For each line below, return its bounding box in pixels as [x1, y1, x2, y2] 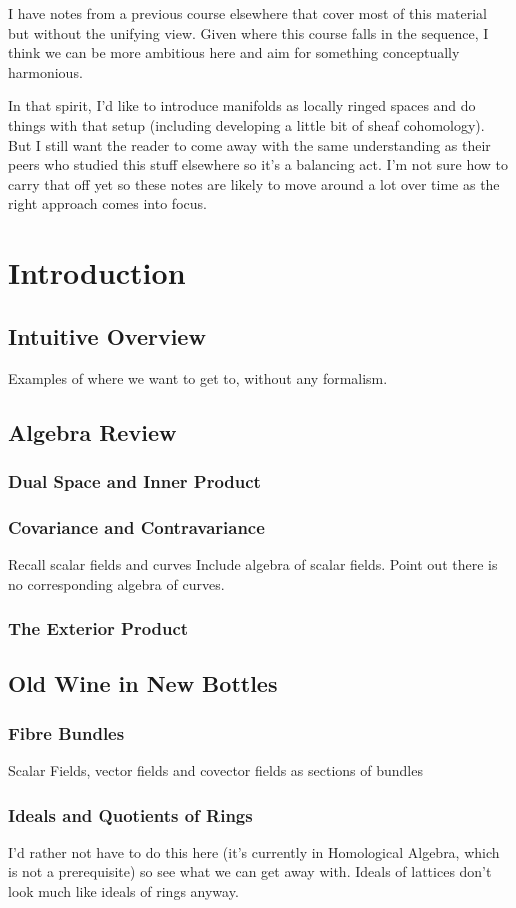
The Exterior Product [8, 616, 189, 641]
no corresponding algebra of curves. [8, 573, 225, 594]
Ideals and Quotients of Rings [8, 802, 253, 827]
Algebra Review [8, 416, 177, 447]
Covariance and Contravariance [8, 514, 265, 539]
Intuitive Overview [8, 320, 206, 351]
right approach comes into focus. [8, 193, 207, 214]
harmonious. [8, 61, 83, 82]
